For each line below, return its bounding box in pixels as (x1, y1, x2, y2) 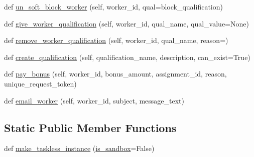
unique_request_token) (4, 78, 77, 88)
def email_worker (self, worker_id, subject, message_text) (4, 95, 185, 105)
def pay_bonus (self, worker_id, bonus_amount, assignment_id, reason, (4, 68, 227, 79)
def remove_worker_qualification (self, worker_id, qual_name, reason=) (4, 35, 228, 45)
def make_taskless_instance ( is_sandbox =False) (4, 143, 155, 153)
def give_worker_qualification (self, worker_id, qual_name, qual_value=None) (4, 18, 249, 28)
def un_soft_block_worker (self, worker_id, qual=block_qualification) (4, 1, 223, 11)
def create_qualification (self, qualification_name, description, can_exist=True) (4, 51, 250, 62)
